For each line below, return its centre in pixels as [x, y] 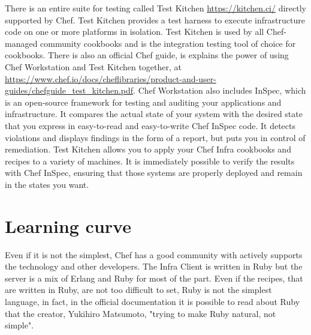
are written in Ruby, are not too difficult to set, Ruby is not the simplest [138, 290]
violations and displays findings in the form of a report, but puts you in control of [155, 137]
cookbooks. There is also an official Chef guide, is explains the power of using [147, 55]
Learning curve [68, 225]
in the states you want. [47, 184]
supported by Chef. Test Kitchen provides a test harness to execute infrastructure [155, 20]
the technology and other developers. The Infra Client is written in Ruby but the [154, 266]
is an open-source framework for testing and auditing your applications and [143, 102]
